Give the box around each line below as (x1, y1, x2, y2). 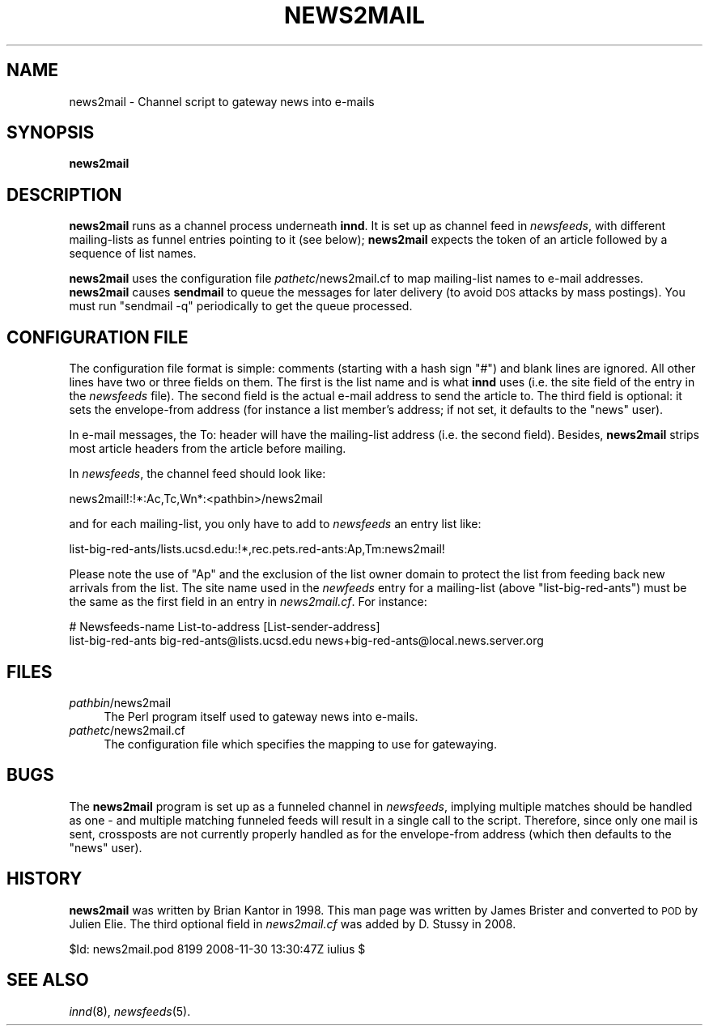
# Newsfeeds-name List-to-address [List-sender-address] (69, 620, 380, 634)
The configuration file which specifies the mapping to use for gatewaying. (104, 736, 497, 751)
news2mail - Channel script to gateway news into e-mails (69, 94, 375, 109)
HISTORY (6, 868, 83, 889)
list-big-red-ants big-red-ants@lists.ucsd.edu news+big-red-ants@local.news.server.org (69, 633, 544, 648)
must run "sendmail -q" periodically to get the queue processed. (69, 299, 413, 313)
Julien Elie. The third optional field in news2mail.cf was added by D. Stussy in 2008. (69, 916, 516, 931)
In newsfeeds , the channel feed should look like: (69, 467, 326, 481)
